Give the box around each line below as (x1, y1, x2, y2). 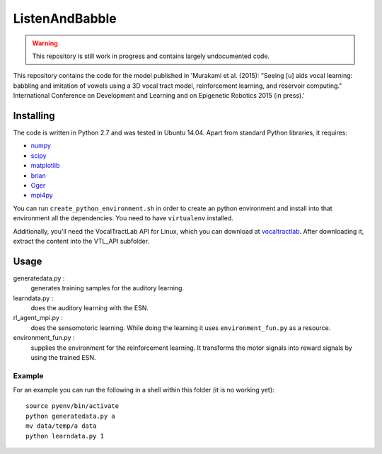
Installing (13, 110, 56, 122)
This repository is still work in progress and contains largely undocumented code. (32, 52, 270, 60)
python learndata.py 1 (25, 432, 105, 440)
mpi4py (30, 191, 53, 200)
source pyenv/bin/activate (25, 402, 120, 410)
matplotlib (30, 161, 60, 170)
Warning (32, 39, 58, 47)
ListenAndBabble (13, 11, 117, 26)
